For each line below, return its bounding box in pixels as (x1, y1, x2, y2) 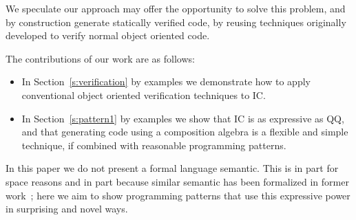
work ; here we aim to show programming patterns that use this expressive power (6, 188, 350, 202)
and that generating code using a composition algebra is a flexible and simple (21, 124, 348, 139)
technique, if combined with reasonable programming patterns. (21, 137, 286, 152)
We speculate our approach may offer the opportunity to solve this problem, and (6, 1, 346, 15)
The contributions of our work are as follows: (6, 51, 195, 65)
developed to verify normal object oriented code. (6, 28, 210, 43)
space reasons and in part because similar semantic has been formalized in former (6, 174, 349, 188)
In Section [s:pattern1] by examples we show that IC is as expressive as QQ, (21, 111, 344, 125)
